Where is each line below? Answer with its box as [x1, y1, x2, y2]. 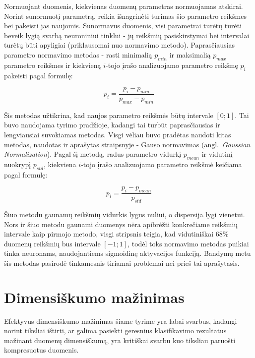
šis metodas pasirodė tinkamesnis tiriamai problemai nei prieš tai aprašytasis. [4, 257, 240, 268]
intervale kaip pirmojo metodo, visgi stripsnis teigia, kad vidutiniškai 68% [4, 229, 229, 239]
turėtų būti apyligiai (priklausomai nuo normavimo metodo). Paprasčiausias [4, 40, 235, 50]
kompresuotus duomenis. [4, 345, 79, 355]
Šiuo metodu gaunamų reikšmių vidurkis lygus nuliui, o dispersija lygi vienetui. [4, 209, 245, 219]
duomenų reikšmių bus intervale [4, 238, 101, 248]
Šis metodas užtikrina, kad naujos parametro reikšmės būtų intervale [4, 110, 213, 120]
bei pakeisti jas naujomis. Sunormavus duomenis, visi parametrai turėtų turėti [4, 20, 242, 31]
